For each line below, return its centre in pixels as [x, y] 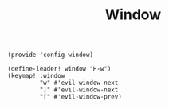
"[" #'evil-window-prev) [81, 97]
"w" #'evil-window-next [79, 83]
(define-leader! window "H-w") [59, 69]
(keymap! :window [36, 76]
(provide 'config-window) [50, 55]
